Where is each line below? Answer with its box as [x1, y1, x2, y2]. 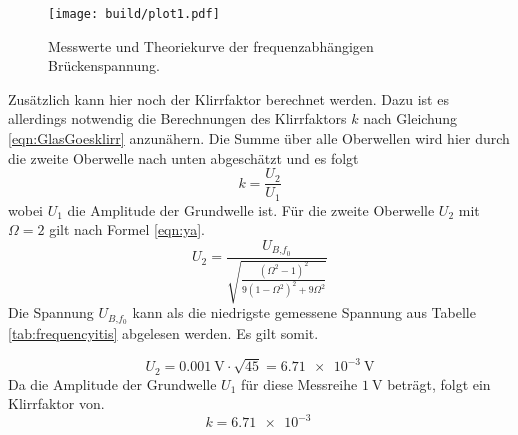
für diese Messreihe [241, 373, 358, 394]
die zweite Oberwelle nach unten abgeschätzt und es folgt [8, 147, 359, 168]
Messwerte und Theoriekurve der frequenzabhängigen [48, 35, 374, 56]
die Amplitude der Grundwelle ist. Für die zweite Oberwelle [67, 199, 435, 220]
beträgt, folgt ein [387, 373, 491, 394]
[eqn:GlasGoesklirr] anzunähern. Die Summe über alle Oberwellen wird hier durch [8, 128, 510, 149]
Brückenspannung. [48, 55, 160, 76]
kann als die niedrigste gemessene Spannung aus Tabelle [132, 302, 476, 323]
